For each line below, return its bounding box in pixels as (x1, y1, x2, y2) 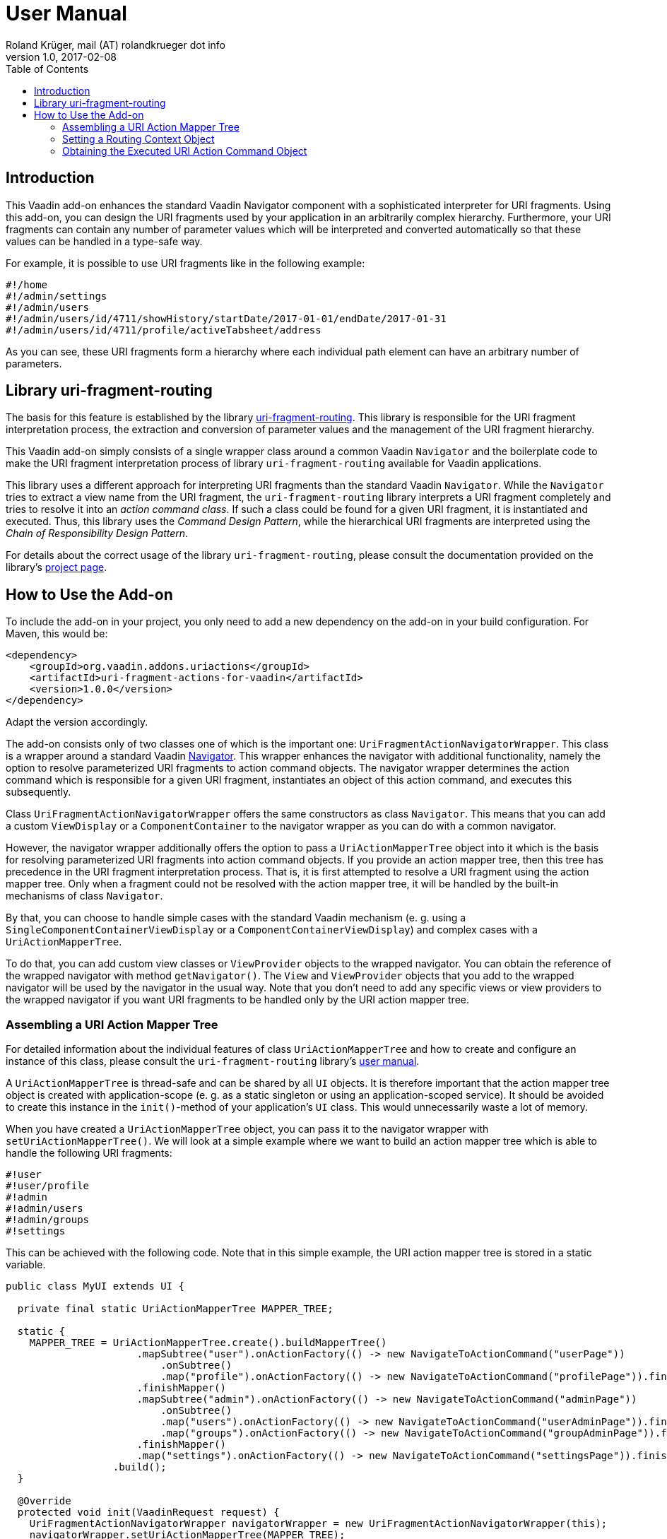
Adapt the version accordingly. (6, 716, 148, 729)
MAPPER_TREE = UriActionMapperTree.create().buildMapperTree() (29, 1337, 387, 1349)
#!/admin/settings (6, 290, 107, 302)
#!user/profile (6, 1180, 90, 1192)
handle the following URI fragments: (6, 1147, 172, 1160)
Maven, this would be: (6, 627, 108, 640)
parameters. (6, 357, 62, 370)
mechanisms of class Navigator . (6, 890, 163, 902)
